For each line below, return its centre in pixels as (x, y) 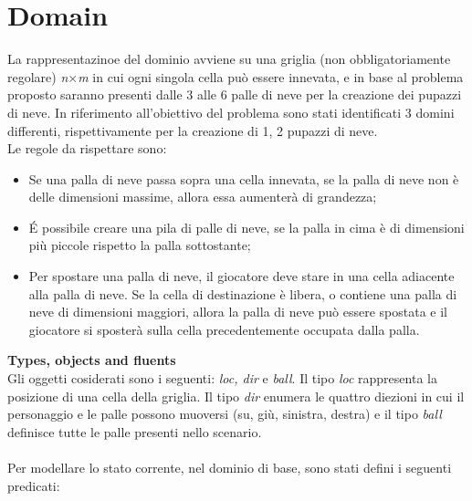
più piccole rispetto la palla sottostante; (140, 245)
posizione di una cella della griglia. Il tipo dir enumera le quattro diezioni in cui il (236, 396)
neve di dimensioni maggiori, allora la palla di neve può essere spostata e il (238, 312)
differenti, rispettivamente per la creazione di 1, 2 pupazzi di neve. (193, 130)
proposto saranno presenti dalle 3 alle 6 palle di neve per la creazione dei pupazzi (235, 94)
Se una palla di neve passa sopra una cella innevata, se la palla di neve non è (244, 178)
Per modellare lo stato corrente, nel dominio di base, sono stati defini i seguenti (230, 467)
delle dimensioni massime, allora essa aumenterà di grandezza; (203, 197)
